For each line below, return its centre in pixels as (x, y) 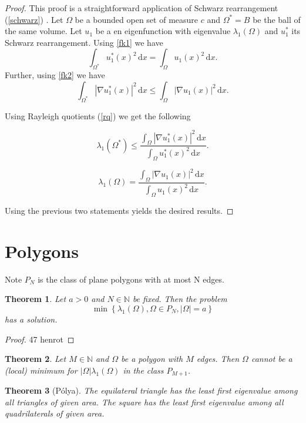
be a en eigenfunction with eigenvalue (163, 31)
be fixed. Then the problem (180, 299)
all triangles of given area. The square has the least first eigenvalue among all (144, 402)
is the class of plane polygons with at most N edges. (131, 279)
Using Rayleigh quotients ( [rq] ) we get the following (98, 115)
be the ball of (277, 19)
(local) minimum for (41, 370)
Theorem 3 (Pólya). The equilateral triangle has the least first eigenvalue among (151, 390)
